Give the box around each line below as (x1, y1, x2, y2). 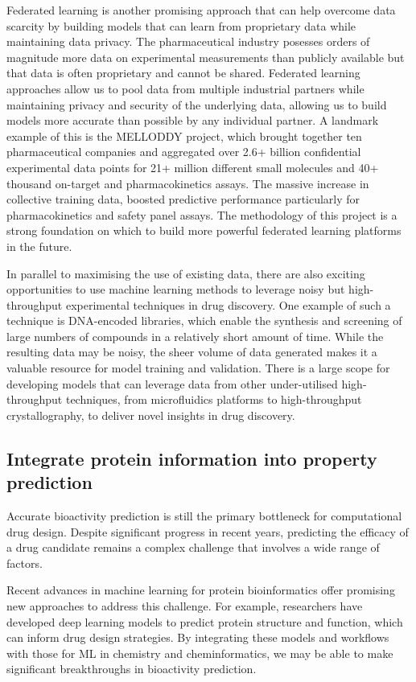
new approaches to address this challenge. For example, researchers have (6, 598, 363, 614)
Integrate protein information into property (6, 446, 377, 470)
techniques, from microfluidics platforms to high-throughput (65, 391, 362, 408)
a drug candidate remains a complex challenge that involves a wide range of (6, 539, 380, 556)
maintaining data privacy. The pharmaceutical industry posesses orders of (6, 33, 370, 50)
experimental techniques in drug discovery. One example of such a (65, 296, 391, 313)
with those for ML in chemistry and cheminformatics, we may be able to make (6, 644, 393, 661)
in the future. (6, 237, 72, 254)
